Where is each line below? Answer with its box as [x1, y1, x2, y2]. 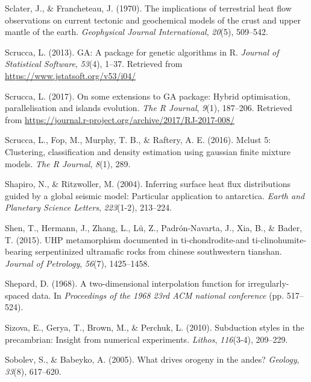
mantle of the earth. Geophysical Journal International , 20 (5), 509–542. [5, 25, 268, 38]
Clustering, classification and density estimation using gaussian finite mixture [5, 145, 291, 158]
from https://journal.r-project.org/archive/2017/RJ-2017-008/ [5, 113, 235, 126]
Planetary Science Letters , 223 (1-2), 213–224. [5, 201, 172, 214]
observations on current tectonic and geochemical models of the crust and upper [5, 13, 301, 26]
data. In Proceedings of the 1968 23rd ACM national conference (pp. [32, 288, 284, 301]
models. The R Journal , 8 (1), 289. [5, 157, 131, 170]
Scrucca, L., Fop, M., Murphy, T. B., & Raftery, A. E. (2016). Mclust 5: [5, 133, 271, 146]
